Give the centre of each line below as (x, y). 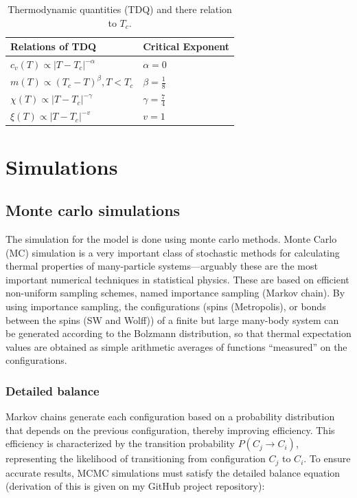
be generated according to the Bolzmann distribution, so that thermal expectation (178, 333)
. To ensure (327, 458)
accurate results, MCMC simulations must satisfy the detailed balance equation (173, 472)
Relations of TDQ (54, 46)
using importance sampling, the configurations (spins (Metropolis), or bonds (166, 306)
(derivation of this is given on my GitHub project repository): (135, 486)
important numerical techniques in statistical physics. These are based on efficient (177, 279)
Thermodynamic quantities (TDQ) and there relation (120, 9)
